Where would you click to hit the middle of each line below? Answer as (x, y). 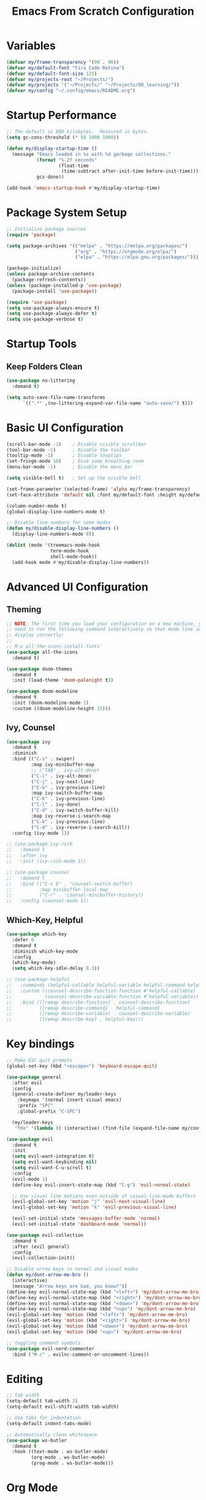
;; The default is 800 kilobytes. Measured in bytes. (78, 132)
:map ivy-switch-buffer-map (67, 793)
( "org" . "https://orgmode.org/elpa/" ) (125, 252)
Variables (31, 46)
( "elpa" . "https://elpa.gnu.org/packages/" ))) (137, 257)
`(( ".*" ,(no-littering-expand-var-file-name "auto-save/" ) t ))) (108, 403)
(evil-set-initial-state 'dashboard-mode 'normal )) (79, 1224)
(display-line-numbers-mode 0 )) (53, 534)
